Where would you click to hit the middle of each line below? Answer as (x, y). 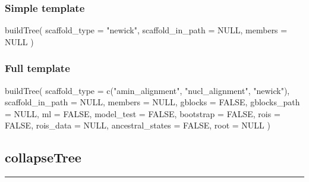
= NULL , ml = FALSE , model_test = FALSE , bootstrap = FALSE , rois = (143, 113)
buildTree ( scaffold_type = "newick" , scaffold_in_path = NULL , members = (146, 30)
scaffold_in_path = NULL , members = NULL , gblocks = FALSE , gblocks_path (152, 102)
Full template (37, 68)
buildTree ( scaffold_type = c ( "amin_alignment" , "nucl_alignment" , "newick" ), (147, 90)
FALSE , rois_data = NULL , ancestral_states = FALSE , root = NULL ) (138, 125)
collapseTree (43, 157)
